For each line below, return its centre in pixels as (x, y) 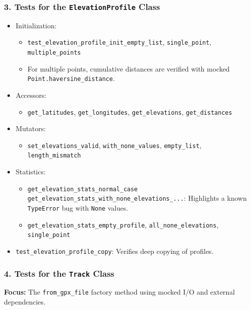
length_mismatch (54, 156)
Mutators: (31, 128)
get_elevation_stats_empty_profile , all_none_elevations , (123, 224)
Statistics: (31, 172)
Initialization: (36, 25)
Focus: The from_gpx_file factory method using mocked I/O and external (120, 292)
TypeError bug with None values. (78, 208)
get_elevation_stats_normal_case (83, 189)
